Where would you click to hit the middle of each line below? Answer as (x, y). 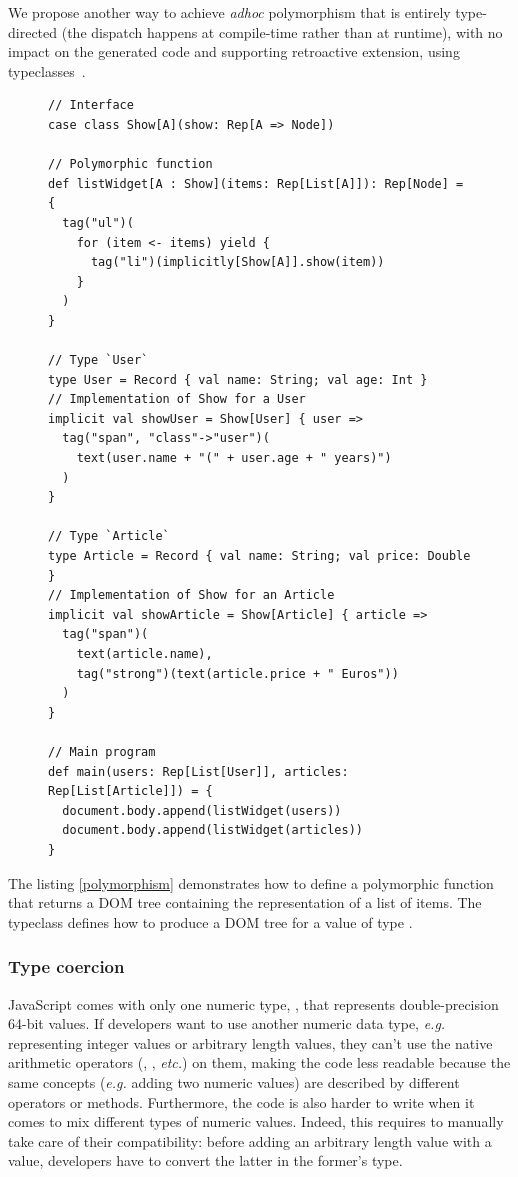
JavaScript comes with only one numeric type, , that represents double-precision (253, 1003)
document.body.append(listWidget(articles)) (212, 830)
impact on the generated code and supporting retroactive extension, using (234, 51)
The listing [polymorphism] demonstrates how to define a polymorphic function (251, 882)
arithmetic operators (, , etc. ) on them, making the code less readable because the (259, 1062)
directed (33, 31)
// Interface (91, 105)
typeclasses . (47, 70)
